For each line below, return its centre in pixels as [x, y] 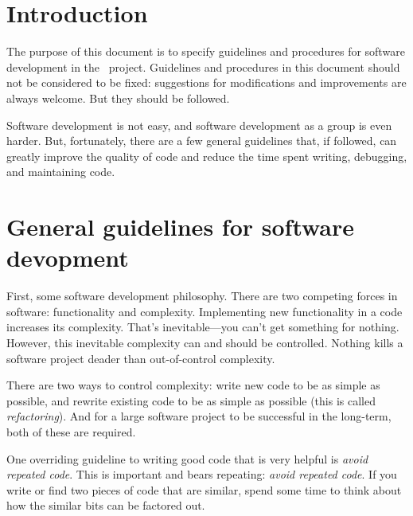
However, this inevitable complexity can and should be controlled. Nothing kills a [205, 342]
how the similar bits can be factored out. [106, 505]
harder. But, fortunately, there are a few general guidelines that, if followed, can [202, 141]
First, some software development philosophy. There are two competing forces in [202, 296]
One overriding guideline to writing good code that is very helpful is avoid [187, 458]
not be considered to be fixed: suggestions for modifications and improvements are [206, 82]
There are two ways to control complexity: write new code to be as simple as [193, 385]
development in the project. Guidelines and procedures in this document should [203, 66]
